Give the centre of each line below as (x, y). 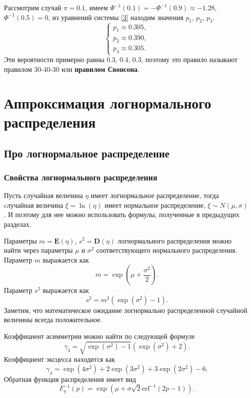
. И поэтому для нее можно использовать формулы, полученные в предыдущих (122, 214)
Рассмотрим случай (33, 7)
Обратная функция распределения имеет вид (70, 379)
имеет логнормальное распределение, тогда (155, 195)
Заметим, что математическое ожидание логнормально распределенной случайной (126, 310)
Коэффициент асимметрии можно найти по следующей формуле (99, 336)
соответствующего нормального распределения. (167, 250)
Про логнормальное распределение (87, 153)
